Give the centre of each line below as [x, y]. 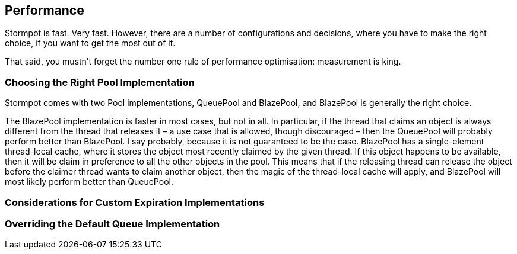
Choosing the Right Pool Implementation [100, 82]
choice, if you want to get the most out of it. [90, 43]
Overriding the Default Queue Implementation [112, 224]
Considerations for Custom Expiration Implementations [135, 202]
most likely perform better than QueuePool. [89, 182]
